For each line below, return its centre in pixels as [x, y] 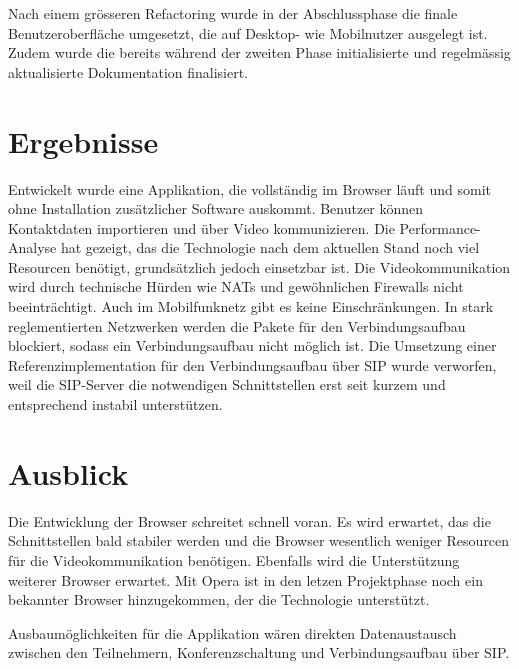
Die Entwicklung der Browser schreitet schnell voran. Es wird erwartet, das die [249, 520]
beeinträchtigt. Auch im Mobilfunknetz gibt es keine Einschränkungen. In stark [251, 306]
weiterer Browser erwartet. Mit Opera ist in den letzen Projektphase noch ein [245, 579]
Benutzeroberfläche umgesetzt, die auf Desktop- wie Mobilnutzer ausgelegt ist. [248, 32]
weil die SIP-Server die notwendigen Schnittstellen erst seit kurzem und [227, 384]
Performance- [440, 227]
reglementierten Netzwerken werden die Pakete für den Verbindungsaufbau [237, 325]
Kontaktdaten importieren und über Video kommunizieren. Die [201, 227]
